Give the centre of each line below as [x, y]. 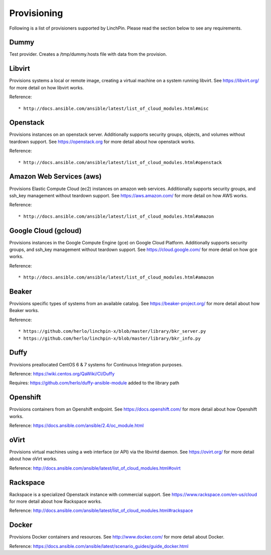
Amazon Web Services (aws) [55, 176]
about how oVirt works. [33, 459]
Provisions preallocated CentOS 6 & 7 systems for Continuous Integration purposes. [96, 364]
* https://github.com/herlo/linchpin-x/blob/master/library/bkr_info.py [109, 338]
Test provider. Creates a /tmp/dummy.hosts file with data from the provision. [88, 54]
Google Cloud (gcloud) [45, 231]
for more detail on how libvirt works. [47, 87]
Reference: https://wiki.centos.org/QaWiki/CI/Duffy [62, 373]
